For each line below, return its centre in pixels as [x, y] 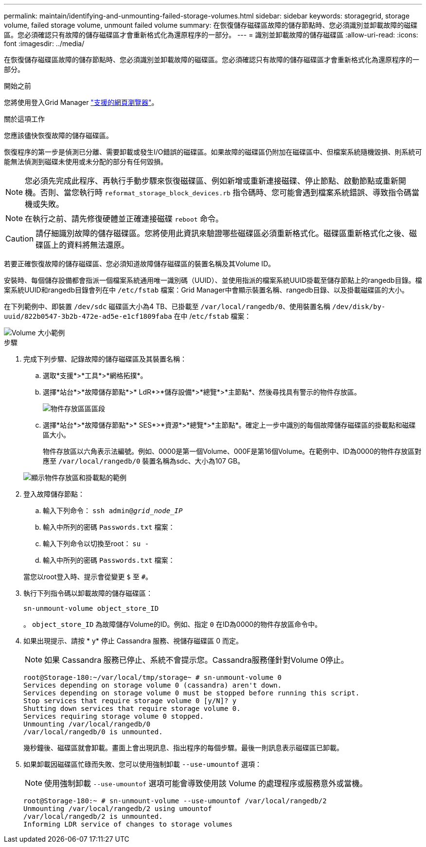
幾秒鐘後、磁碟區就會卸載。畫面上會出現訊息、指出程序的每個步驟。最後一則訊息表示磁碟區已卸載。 [183, 748]
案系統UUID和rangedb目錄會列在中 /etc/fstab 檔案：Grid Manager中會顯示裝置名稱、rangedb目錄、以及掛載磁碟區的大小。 [206, 290]
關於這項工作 [24, 119]
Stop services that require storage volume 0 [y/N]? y [130, 701]
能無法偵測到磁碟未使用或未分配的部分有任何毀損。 [86, 162]
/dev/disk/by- [359, 307]
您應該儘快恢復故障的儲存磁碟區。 [58, 135]
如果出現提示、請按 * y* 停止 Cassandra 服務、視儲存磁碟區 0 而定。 [133, 641]
